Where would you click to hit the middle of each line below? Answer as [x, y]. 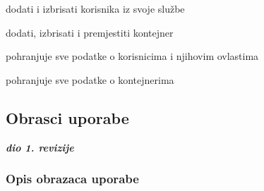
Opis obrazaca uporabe [72, 179]
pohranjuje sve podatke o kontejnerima [90, 79]
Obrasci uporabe [67, 117]
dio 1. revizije [40, 147]
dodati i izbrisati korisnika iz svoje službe [95, 8]
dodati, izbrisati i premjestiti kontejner [90, 32]
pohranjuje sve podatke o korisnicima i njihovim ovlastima [132, 56]
